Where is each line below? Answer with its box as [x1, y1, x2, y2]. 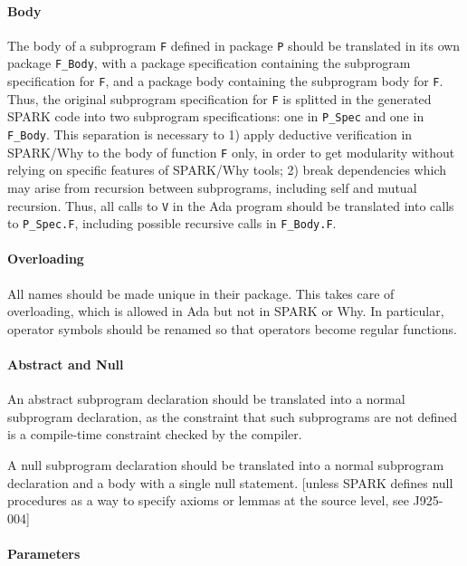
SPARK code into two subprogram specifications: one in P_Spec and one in [7, 107, 424, 126]
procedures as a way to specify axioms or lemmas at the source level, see [7, 491, 409, 510]
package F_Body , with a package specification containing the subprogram [7, 53, 411, 72]
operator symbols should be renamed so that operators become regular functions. [7, 319, 457, 338]
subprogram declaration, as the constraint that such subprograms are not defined [7, 407, 457, 426]
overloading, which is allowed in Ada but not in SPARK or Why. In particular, [7, 302, 444, 321]
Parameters [7, 544, 81, 563]
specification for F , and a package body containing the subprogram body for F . [7, 72, 443, 91]
